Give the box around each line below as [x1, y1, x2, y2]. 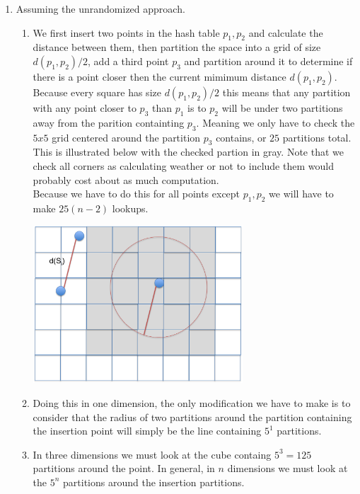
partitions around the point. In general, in [33, 461, 215, 476]
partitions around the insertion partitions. [63, 474, 245, 489]
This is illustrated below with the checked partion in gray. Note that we [33, 144, 344, 159]
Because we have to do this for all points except [33, 186, 240, 201]
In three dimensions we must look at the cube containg [33, 447, 272, 461]
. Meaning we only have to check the [196, 115, 355, 130]
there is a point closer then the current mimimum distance [33, 69, 286, 84]
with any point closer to [33, 100, 137, 115]
